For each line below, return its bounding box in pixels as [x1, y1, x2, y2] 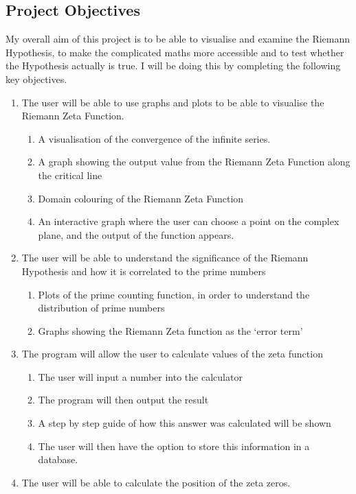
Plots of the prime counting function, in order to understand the [38, 287, 310, 301]
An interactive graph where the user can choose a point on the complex [38, 214, 340, 228]
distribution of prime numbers [38, 301, 165, 315]
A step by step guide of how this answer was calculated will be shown [38, 416, 331, 430]
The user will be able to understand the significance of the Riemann [21, 250, 309, 265]
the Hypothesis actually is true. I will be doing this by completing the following [5, 58, 341, 73]
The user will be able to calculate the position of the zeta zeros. [21, 475, 291, 489]
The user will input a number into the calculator [38, 369, 243, 384]
